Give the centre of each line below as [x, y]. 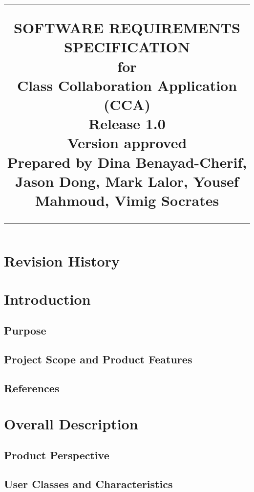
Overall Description [71, 424]
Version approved [127, 143]
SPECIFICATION [127, 47]
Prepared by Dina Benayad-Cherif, [127, 162]
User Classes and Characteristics [88, 483]
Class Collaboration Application [127, 85]
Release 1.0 [127, 123]
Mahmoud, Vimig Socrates [127, 200]
